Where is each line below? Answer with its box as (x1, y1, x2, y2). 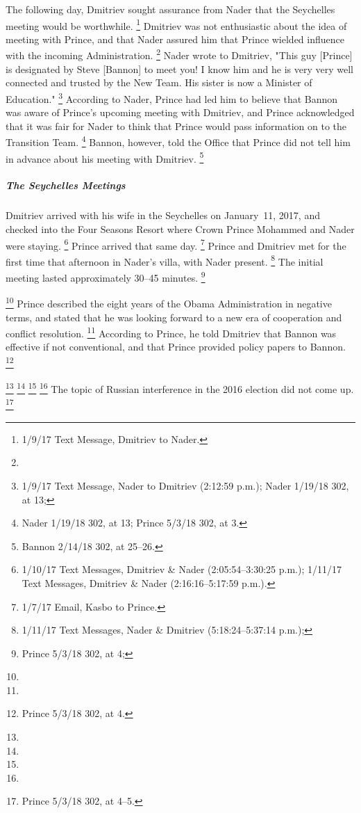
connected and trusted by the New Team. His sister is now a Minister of (6, 75, 312, 90)
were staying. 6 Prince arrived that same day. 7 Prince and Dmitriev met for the (6, 236, 346, 252)
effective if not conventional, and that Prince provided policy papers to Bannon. (6, 339, 346, 354)
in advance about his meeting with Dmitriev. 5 (6, 149, 204, 166)
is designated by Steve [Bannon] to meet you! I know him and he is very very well (6, 61, 353, 76)
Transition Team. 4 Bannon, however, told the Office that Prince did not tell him (6, 133, 351, 149)
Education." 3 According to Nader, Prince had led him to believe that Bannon (6, 89, 338, 106)
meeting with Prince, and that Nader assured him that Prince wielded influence (6, 31, 344, 46)
